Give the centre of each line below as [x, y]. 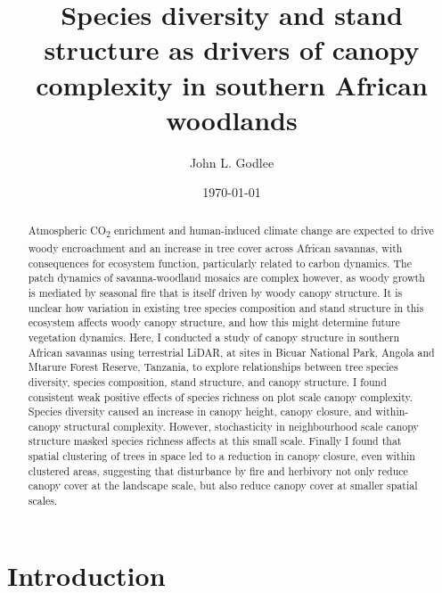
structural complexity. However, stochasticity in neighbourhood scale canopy [241, 426]
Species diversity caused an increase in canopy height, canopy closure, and [200, 412]
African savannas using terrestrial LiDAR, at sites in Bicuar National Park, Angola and [231, 352]
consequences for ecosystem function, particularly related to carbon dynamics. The [220, 263]
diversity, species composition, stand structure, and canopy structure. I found [207, 381]
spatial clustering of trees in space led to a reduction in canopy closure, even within [221, 456]
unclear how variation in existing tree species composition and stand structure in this [226, 307]
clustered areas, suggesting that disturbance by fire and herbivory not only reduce [218, 470]
